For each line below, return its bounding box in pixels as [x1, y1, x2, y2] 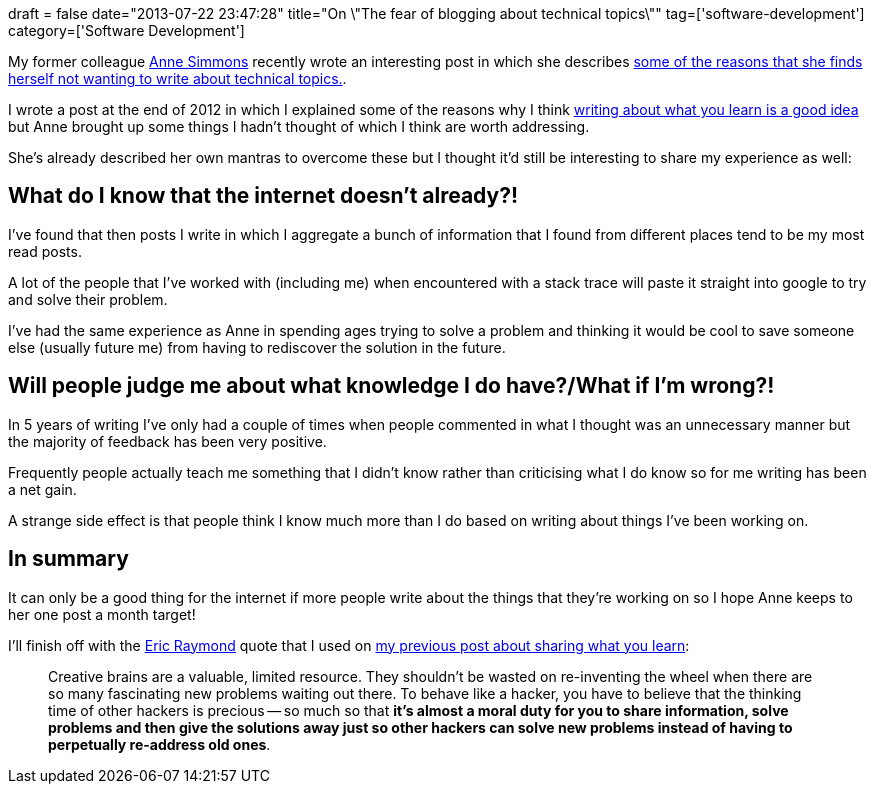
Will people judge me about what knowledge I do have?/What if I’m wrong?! [8, 373, 775, 399]
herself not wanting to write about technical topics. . [8, 70, 347, 87]
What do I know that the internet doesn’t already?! [8, 183, 519, 209]
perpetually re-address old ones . [48, 735, 271, 753]
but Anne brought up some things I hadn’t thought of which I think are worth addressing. [8, 118, 590, 135]
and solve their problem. [8, 290, 168, 308]
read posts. [8, 242, 82, 260]
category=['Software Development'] [8, 22, 245, 39]
